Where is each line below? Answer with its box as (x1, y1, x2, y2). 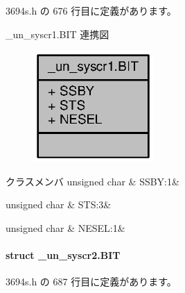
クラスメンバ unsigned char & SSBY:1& (6, 174, 179, 188)
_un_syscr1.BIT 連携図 (6, 26, 109, 41)
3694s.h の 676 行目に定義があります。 (6, 3, 177, 17)
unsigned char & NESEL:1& (6, 220, 125, 235)
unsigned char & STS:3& (6, 197, 112, 212)
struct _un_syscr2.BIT (6, 248, 121, 262)
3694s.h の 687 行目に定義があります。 (6, 274, 177, 289)
